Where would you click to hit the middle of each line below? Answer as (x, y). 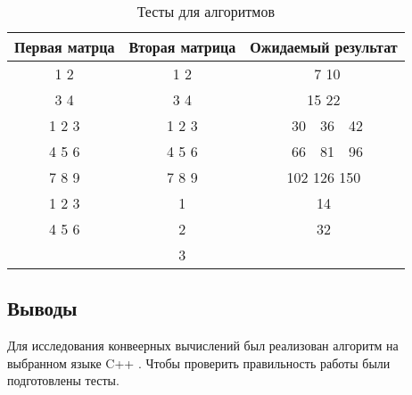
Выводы (42, 308)
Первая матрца (65, 47)
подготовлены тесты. (63, 380)
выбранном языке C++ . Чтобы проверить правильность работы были (199, 362)
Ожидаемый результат (324, 47)
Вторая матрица (182, 47)
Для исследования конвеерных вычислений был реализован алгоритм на (203, 346)
